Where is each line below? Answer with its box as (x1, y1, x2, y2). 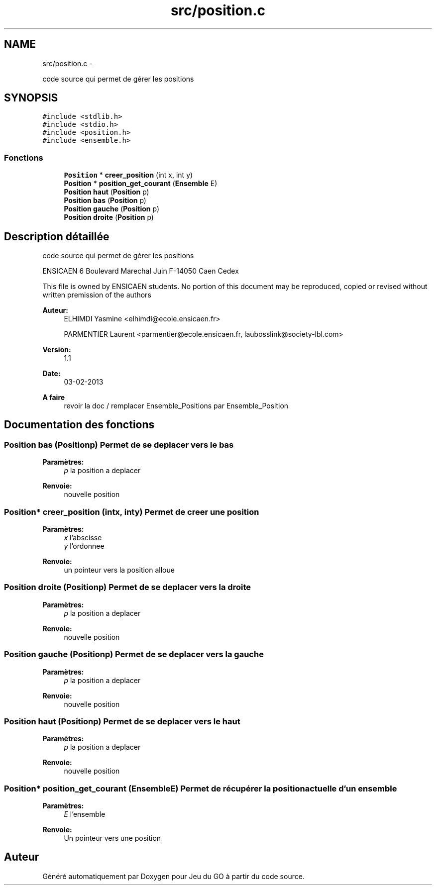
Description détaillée (4, 230, 109, 243)
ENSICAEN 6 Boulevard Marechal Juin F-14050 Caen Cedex (42, 267, 239, 276)
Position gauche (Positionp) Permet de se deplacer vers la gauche (4, 649, 264, 660)
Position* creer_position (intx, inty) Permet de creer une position (4, 506, 259, 517)
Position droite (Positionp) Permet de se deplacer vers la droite (4, 582, 251, 593)
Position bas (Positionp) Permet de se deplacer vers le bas (4, 439, 234, 450)
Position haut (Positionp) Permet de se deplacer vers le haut (4, 716, 240, 726)
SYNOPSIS (4, 92, 58, 104)
